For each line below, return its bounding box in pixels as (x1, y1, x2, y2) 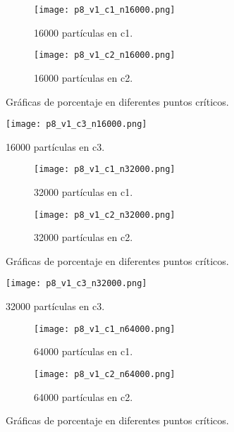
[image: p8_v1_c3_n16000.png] (6, 119, 147, 130)
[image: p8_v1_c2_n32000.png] (34, 209, 175, 220)
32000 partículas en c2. (34, 230, 133, 245)
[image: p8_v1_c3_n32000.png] (6, 278, 147, 289)
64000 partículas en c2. (34, 389, 133, 404)
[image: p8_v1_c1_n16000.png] (34, 5, 175, 15)
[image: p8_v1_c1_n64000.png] (34, 323, 175, 334)
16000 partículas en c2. (34, 70, 133, 85)
